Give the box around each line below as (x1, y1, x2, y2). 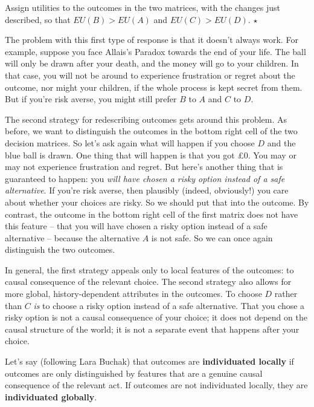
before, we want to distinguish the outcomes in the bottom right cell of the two (5, 125, 298, 137)
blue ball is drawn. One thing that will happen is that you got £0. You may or (5, 148, 296, 161)
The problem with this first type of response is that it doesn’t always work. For (5, 33, 298, 46)
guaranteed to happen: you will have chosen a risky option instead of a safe (5, 172, 285, 184)
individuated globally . (5, 390, 97, 403)
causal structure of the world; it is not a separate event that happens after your (5, 322, 300, 335)
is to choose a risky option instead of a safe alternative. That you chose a (33, 299, 305, 311)
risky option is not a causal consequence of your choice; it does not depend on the (5, 311, 307, 324)
